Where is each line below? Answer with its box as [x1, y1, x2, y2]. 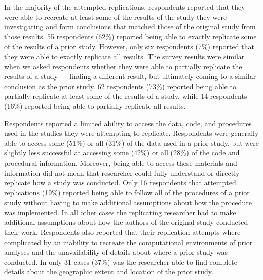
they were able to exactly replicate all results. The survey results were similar [4, 51, 245, 61]
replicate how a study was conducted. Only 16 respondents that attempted [4, 177, 236, 188]
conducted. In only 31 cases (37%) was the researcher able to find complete [4, 256, 238, 267]
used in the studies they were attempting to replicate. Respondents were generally [4, 128, 259, 138]
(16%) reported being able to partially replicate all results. [4, 100, 186, 111]
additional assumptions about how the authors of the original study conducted [4, 217, 248, 227]
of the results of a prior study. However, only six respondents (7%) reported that [4, 41, 254, 52]
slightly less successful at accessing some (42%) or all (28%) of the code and [4, 147, 240, 158]
